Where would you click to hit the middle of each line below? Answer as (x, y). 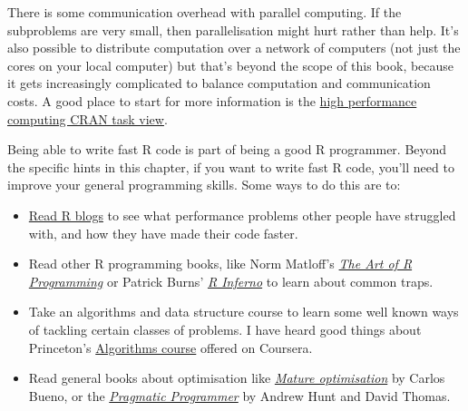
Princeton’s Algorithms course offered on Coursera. (171, 347)
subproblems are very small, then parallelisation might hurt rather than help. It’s (233, 29)
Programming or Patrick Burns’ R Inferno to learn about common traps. (231, 281)
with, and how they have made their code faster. (163, 233)
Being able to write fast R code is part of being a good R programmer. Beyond (227, 149)
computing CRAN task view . (88, 118)
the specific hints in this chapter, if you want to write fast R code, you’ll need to (231, 166)
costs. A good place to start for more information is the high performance (212, 100)
